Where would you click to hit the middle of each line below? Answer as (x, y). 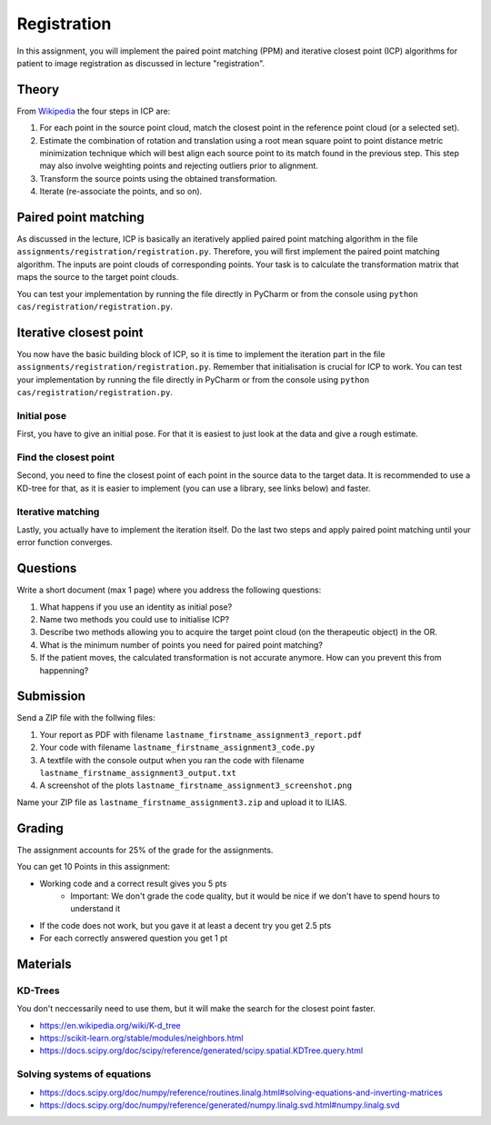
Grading (40, 828)
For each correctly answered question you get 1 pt (134, 938)
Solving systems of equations (84, 1074)
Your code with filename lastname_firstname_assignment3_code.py (177, 747)
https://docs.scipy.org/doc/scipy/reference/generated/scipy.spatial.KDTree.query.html (201, 1050)
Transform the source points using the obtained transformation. (158, 178)
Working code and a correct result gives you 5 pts (133, 883)
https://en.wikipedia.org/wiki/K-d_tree (110, 1025)
